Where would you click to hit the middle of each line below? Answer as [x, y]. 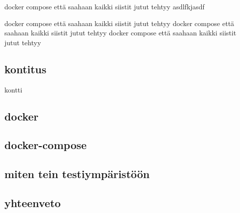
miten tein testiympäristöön [77, 174]
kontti [14, 89]
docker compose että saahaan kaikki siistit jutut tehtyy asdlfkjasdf [105, 6]
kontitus [26, 69]
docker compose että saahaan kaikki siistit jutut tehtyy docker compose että [120, 23]
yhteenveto [33, 202]
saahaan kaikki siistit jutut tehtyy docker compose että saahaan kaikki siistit [120, 33]
